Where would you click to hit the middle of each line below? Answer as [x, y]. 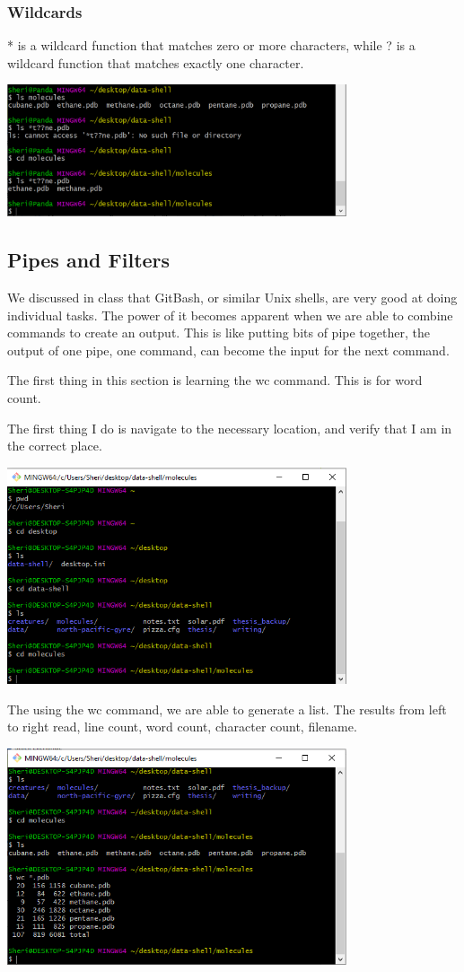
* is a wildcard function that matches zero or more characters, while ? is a [211, 45]
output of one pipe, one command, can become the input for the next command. [228, 350]
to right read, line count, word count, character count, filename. [182, 727]
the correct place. [55, 446]
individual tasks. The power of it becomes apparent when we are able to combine [230, 315]
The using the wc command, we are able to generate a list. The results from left [227, 709]
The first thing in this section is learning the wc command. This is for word [215, 380]
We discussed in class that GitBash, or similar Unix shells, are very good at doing [232, 298]
